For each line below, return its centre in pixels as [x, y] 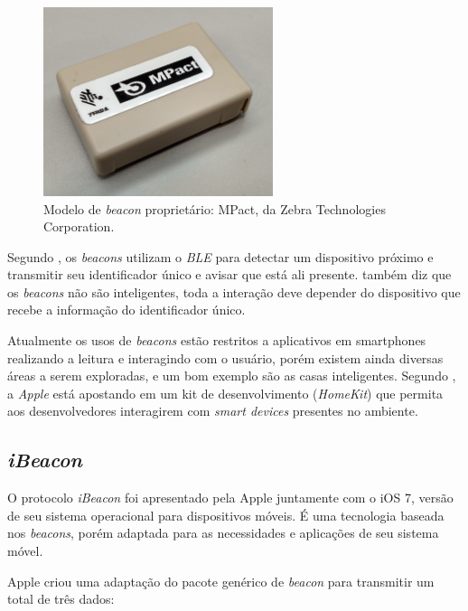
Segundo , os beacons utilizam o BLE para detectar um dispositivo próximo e [220, 256]
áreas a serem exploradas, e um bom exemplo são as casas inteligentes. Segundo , [232, 376]
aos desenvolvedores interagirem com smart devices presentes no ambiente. [213, 411]
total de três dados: [61, 599]
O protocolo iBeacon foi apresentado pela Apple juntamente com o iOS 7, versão [230, 498]
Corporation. [79, 226]
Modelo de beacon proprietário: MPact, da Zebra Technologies [215, 208]
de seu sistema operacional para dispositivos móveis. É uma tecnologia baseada [226, 515]
